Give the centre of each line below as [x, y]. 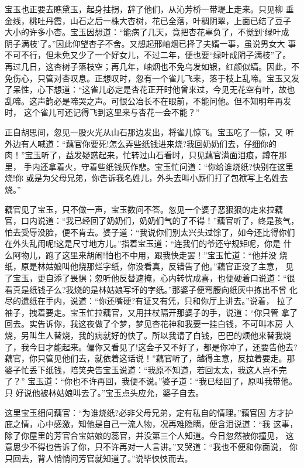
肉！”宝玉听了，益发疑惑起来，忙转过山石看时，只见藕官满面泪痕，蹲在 [142, 155]
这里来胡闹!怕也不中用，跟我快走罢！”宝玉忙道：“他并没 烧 [175, 255]
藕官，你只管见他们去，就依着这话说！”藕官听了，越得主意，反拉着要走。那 [150, 358]
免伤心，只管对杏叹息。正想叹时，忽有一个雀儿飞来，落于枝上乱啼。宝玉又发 [152, 78]
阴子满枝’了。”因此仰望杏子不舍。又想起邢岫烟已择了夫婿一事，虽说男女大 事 [151, 43]
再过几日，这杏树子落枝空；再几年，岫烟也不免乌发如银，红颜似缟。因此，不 [152, 66]
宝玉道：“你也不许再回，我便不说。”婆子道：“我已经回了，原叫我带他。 [163, 381]
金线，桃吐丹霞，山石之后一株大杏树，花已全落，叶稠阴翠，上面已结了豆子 [148, 20]
